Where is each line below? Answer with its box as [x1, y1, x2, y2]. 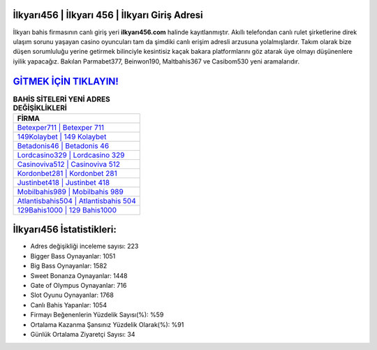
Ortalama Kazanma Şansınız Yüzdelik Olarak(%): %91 [30, 320, 184, 328]
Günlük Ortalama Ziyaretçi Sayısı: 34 [30, 330, 135, 338]
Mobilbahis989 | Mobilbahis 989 [17, 187, 124, 196]
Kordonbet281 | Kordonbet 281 [17, 168, 118, 178]
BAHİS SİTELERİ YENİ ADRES [13, 94, 111, 104]
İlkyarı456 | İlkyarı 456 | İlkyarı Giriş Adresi [13, 9, 203, 21]
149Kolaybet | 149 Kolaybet [17, 131, 107, 141]
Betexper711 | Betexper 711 [17, 122, 105, 132]
